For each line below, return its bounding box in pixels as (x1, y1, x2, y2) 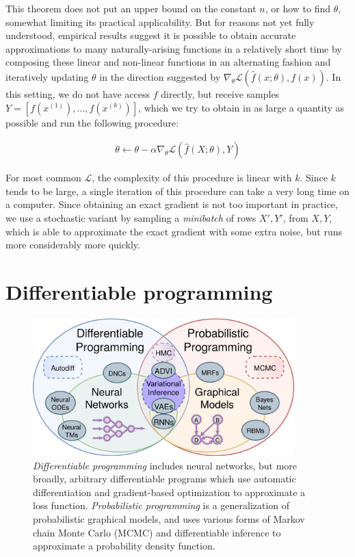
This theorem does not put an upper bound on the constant (5, 1, 257, 15)
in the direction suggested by (99, 69, 221, 83)
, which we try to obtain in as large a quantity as (138, 100, 345, 114)
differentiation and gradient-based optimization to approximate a (33, 484, 306, 499)
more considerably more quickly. (5, 237, 140, 252)
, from (282, 210, 308, 224)
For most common (5, 170, 81, 185)
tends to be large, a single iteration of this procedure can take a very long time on (5, 183, 350, 198)
